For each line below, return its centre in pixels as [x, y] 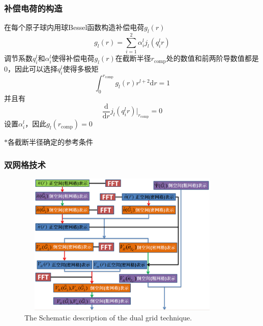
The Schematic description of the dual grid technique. [108, 317]
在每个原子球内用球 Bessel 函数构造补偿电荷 [74, 27]
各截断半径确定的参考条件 [50, 142]
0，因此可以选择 [31, 68]
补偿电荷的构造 [33, 8]
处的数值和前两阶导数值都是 [212, 58]
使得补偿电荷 [73, 58]
